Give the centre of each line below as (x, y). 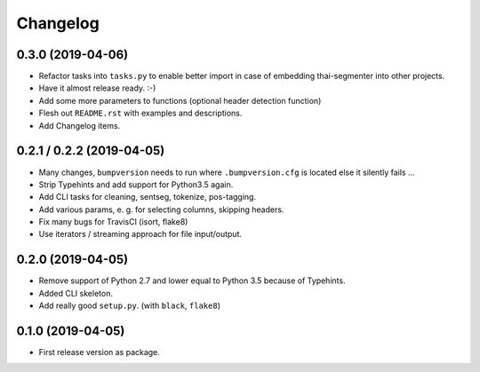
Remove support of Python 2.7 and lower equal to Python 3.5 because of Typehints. (192, 281)
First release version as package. (99, 352)
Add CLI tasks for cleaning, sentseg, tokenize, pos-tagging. (148, 197)
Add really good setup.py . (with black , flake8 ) (130, 305)
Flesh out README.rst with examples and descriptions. (140, 113)
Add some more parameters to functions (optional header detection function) (180, 100)
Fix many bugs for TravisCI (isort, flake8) (113, 222)
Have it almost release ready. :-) (97, 88)
